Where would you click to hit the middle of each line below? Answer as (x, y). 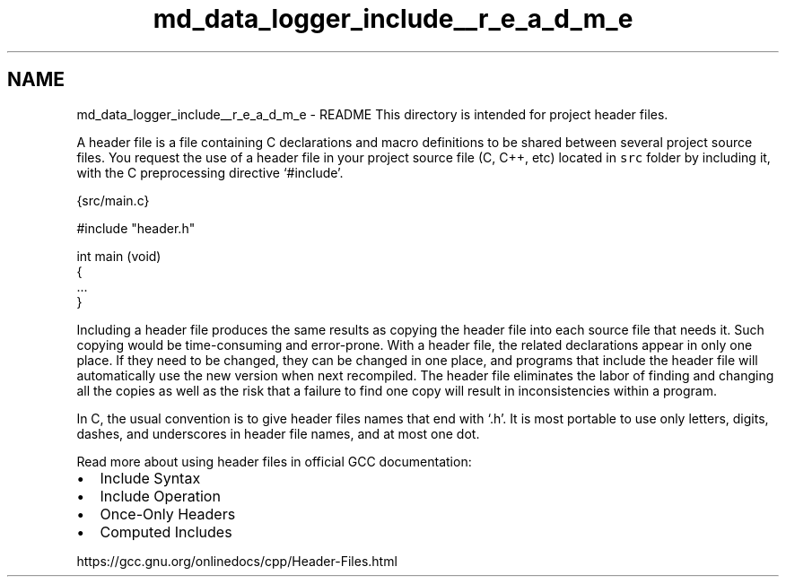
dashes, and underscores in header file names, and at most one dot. (278, 433)
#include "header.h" (136, 228)
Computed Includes (166, 532)
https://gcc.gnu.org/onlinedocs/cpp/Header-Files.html (237, 561)
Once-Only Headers (168, 514)
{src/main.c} (113, 200)
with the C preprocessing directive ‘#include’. (210, 172)
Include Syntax (150, 478)
